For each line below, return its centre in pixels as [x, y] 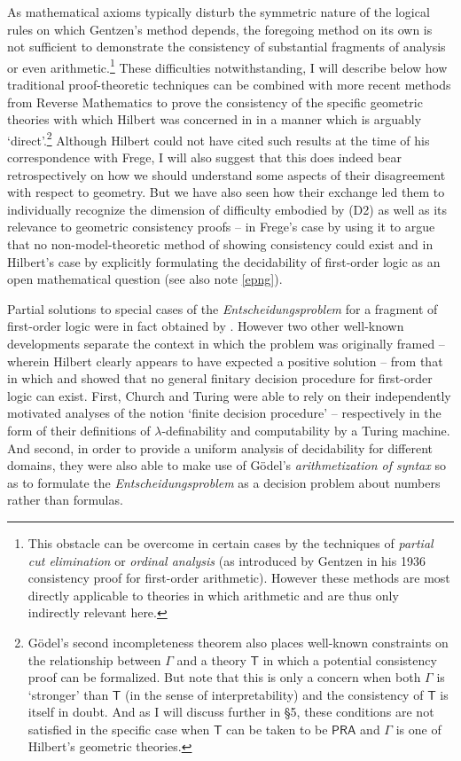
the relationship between [94, 659]
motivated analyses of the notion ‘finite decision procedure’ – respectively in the [224, 413]
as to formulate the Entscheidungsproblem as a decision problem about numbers [224, 482]
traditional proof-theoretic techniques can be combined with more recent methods [229, 85]
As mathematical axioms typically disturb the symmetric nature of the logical [219, 12]
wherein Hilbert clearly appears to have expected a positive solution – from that [225, 361]
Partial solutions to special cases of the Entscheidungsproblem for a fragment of [223, 308]
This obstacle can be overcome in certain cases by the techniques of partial [230, 542]
